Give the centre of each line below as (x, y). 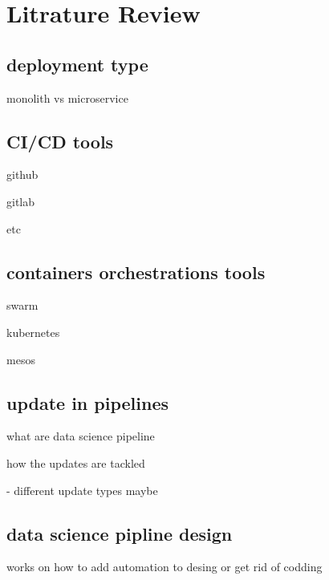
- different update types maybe (82, 490)
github (22, 174)
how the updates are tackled (76, 462)
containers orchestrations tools (136, 272)
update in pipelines (88, 402)
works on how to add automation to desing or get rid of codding (164, 567)
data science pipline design (120, 533)
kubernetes (33, 332)
